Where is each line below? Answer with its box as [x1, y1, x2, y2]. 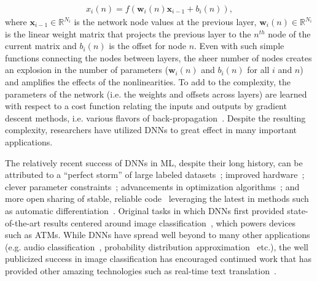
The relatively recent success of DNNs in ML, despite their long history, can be [5, 156, 303, 169]
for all [247, 63, 270, 76]
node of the [268, 27, 311, 40]
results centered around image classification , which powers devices [43, 216, 296, 229]
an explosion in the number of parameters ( [5, 63, 168, 76]
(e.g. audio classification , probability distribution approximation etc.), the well [5, 240, 308, 253]
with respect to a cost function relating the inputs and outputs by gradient [5, 99, 287, 112]
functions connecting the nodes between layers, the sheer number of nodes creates [5, 51, 312, 64]
